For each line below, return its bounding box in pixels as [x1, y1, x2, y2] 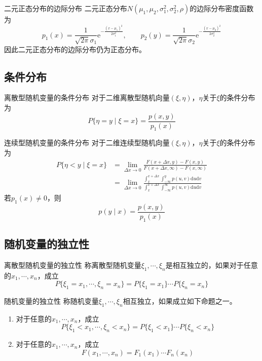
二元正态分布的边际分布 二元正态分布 [4, 3, 127, 13]
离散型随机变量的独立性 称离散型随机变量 [4, 259, 141, 270]
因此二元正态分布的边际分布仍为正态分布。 [4, 44, 146, 54]
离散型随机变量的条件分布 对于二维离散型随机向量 [4, 92, 170, 103]
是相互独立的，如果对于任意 [165, 259, 258, 270]
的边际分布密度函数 [190, 3, 254, 13]
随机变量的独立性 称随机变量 [4, 295, 99, 306]
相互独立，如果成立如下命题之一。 [123, 295, 237, 306]
